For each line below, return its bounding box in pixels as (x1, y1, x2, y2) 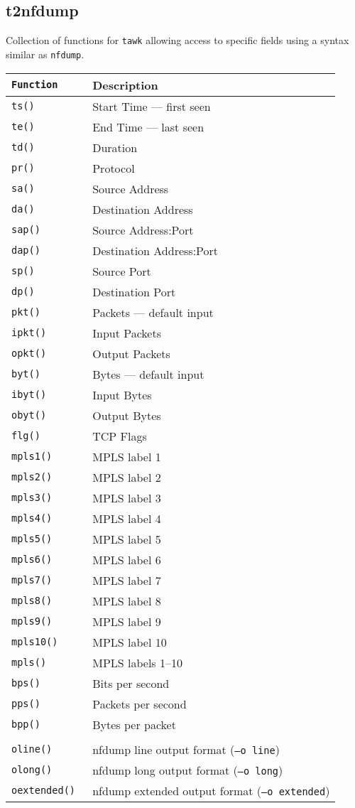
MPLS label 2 (92, 468, 161, 485)
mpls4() (11, 512, 53, 524)
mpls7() (11, 574, 53, 586)
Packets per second (92, 695, 187, 712)
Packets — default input (92, 303, 214, 320)
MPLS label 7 (92, 571, 161, 588)
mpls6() (11, 554, 53, 566)
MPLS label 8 (92, 592, 161, 609)
